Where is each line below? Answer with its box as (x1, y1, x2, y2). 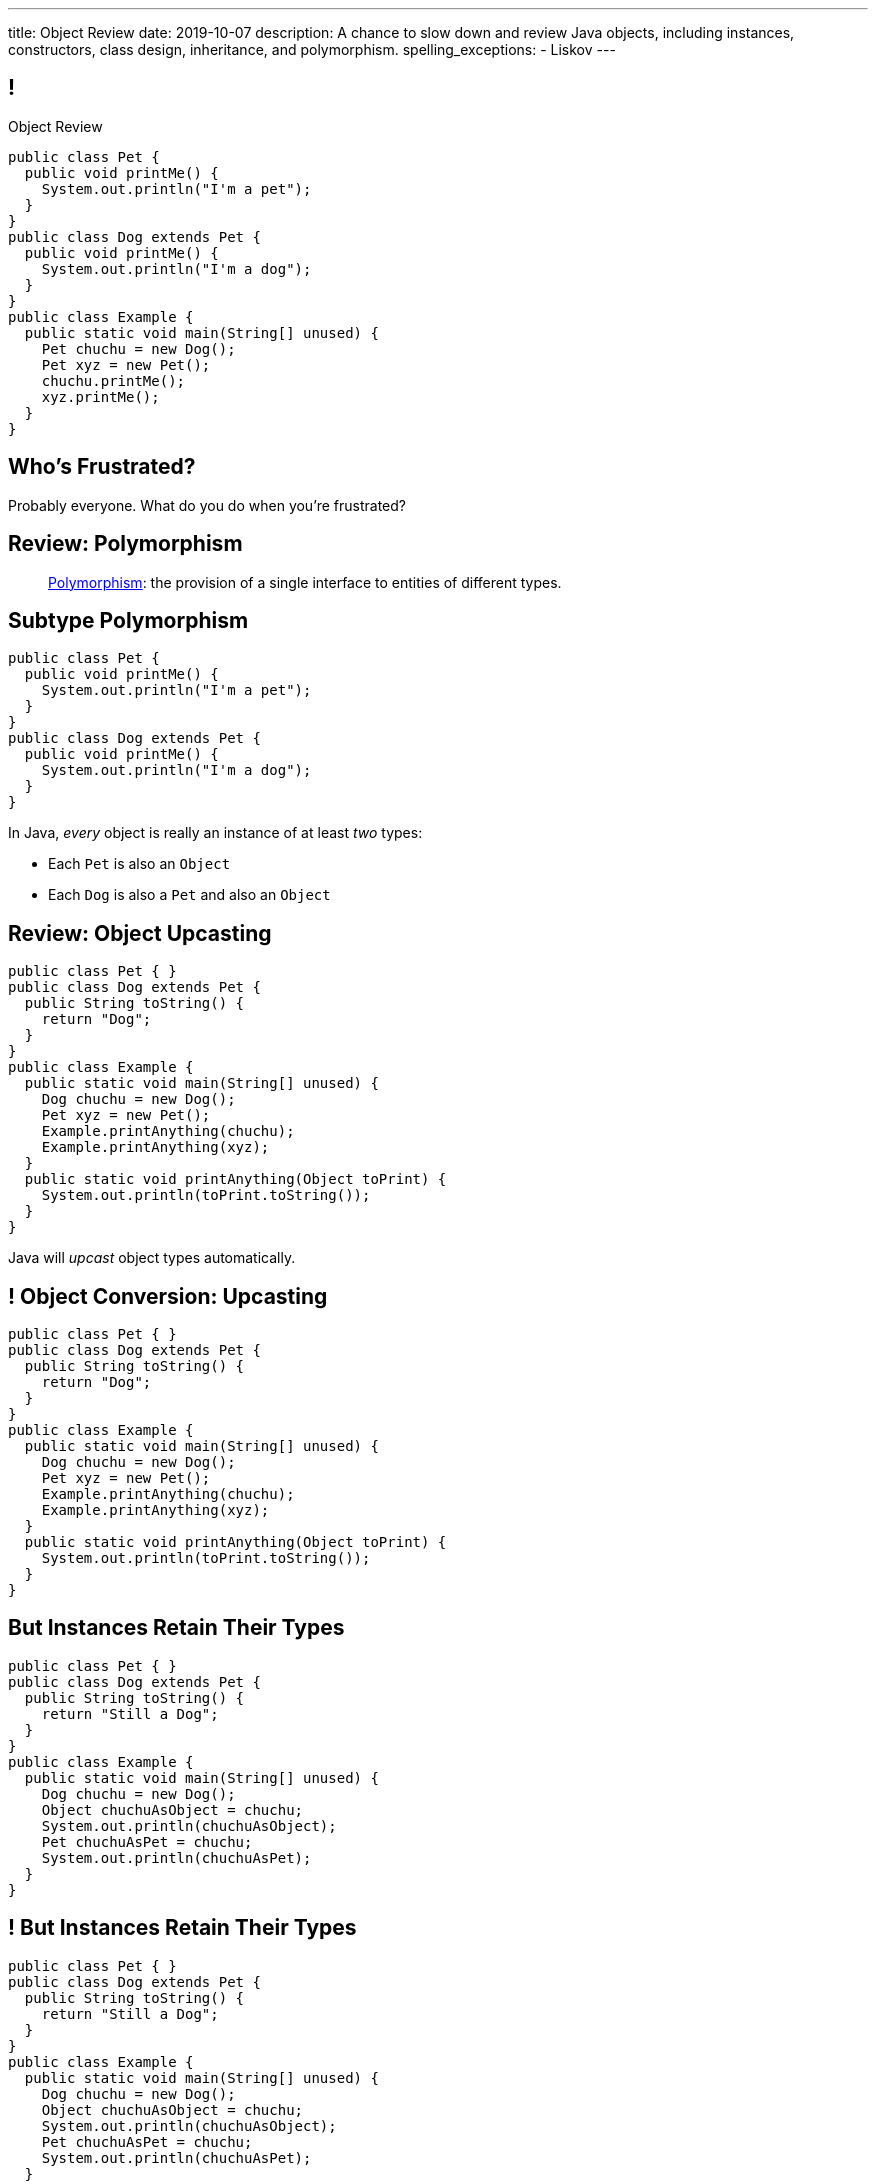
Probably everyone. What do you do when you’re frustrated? (8, 496, 407, 514)
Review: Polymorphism (8, 531, 243, 557)
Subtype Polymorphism (8, 607, 249, 633)
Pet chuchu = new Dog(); (41, 340, 236, 357)
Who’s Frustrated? (8, 454, 196, 480)
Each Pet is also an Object (48, 855, 231, 873)
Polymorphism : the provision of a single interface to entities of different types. (48, 573, 562, 591)
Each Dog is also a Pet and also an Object (48, 886, 331, 904)
